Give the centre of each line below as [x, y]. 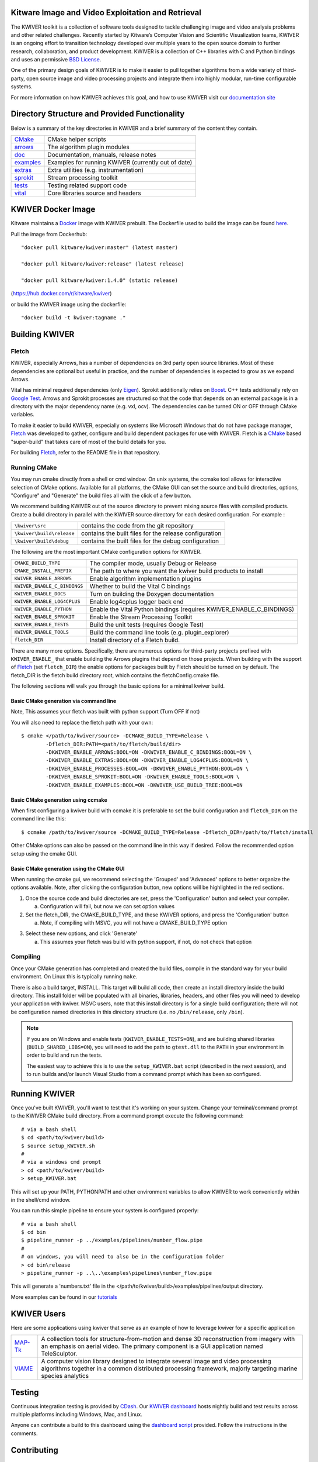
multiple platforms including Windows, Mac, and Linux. [77, 1415]
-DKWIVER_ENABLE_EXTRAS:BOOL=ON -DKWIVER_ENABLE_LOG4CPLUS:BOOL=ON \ [147, 761]
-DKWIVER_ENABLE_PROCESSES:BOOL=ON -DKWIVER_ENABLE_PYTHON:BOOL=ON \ [147, 768]
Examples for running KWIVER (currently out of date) [120, 162]
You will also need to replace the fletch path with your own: [82, 722]
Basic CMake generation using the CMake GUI [68, 868]
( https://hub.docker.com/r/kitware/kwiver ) [61, 294]
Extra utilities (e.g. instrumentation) [96, 170]
